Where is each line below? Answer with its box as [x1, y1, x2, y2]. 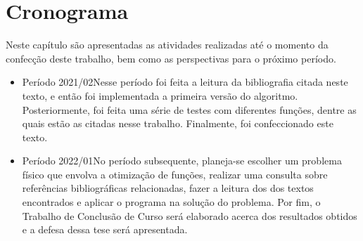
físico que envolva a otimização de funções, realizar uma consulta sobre [22, 167, 328, 181]
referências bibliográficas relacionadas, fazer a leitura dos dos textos [22, 181, 314, 195]
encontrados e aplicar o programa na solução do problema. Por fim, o [22, 195, 321, 209]
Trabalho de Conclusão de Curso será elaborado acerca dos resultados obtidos [22, 208, 357, 223]
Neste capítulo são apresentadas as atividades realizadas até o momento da [6, 37, 329, 52]
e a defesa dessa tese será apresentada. [22, 222, 188, 237]
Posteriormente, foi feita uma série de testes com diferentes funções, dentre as [22, 102, 357, 117]
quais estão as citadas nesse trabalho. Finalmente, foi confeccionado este [22, 116, 333, 131]
